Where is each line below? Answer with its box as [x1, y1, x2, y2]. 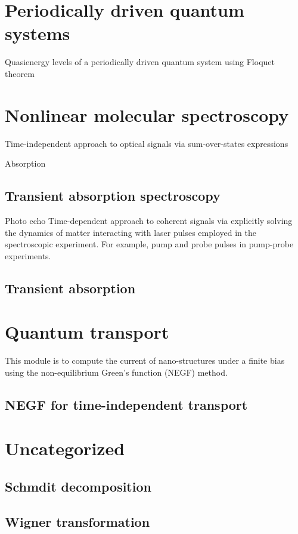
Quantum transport [5, 320, 169, 344]
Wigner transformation [5, 512, 150, 530]
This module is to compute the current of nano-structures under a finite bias [5, 354, 285, 367]
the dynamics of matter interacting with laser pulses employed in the [5, 226, 256, 238]
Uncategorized [5, 436, 125, 461]
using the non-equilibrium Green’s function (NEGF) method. [5, 366, 228, 378]
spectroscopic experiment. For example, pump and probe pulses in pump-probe [5, 238, 294, 250]
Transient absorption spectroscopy [5, 186, 221, 205]
